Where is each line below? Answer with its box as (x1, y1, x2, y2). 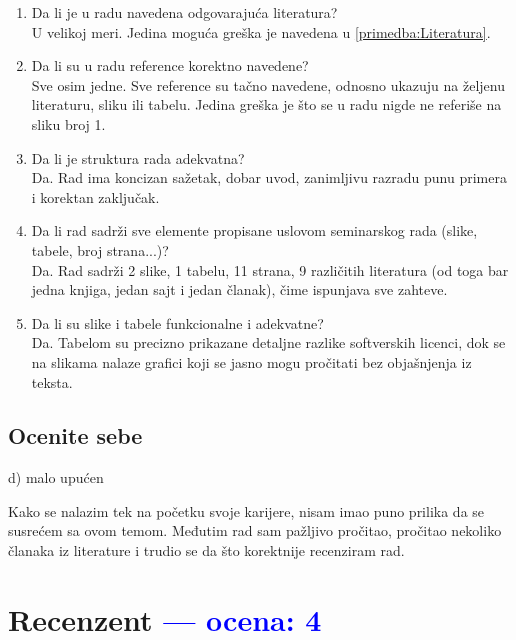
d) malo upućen (8, 467, 104, 488)
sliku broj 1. (31, 113, 106, 134)
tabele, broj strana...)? (31, 239, 169, 260)
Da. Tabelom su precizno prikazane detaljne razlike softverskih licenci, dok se (31, 332, 506, 353)
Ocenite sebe (8, 420, 143, 451)
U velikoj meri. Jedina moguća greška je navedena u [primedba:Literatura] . (31, 21, 491, 42)
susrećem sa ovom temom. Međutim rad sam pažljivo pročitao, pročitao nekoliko (8, 520, 502, 541)
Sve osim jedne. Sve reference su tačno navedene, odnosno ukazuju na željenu (31, 74, 505, 95)
